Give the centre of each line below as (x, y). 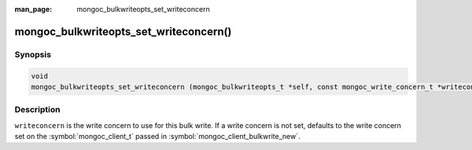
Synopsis (33, 54)
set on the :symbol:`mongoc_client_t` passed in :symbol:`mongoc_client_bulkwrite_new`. (157, 137)
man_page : (33, 9)
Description (37, 110)
